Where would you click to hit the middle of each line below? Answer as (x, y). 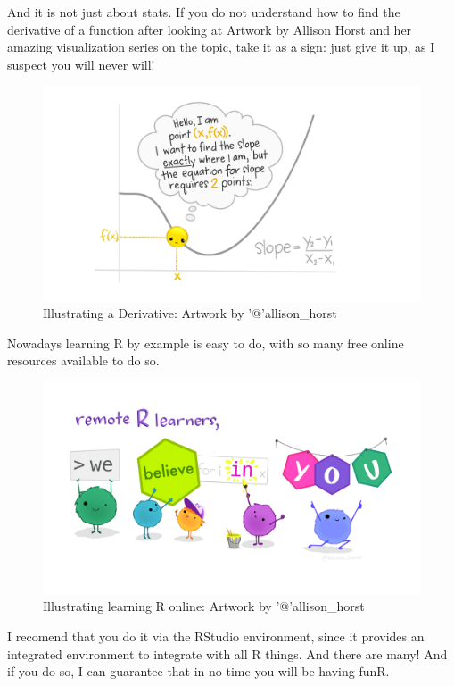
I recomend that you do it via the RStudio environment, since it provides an (216, 636)
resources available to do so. (83, 360)
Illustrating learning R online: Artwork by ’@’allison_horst (204, 606)
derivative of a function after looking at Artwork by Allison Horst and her (210, 29)
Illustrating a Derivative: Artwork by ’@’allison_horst (190, 313)
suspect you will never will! (81, 64)
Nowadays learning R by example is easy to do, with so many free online (206, 343)
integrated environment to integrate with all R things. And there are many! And (227, 653)
